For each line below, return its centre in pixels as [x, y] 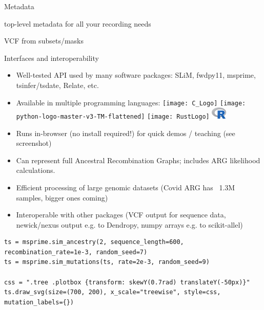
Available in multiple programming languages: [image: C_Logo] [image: [131, 102]
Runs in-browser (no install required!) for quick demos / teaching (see [126, 133]
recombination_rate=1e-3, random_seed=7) [76, 252]
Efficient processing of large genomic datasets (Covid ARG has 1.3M [126, 187]
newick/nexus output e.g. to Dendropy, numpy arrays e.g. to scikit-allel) [129, 224]
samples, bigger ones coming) [62, 197]
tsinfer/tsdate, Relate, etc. [57, 85]
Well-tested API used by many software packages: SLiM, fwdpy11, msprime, [136, 75]
